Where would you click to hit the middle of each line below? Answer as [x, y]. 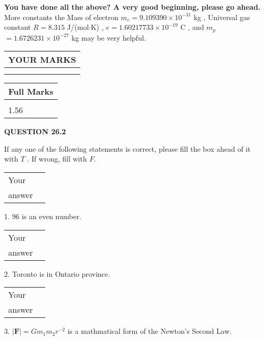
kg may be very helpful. [109, 37]
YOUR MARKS [42, 60]
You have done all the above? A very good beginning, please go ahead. [133, 7]
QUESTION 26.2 [35, 131]
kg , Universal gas [222, 17]
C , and [192, 27]
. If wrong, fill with [57, 159]
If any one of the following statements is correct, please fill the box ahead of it [127, 148]
